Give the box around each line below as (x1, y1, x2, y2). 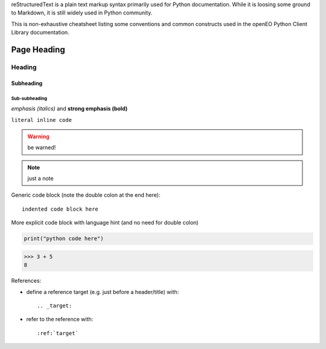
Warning (27, 133, 50, 140)
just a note (27, 175, 54, 182)
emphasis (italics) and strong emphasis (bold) (11, 105, 128, 112)
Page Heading (11, 44, 66, 54)
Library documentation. (11, 29, 69, 36)
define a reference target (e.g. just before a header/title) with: (26, 288, 179, 295)
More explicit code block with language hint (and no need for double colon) (11, 219, 199, 226)
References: (11, 277, 42, 284)
